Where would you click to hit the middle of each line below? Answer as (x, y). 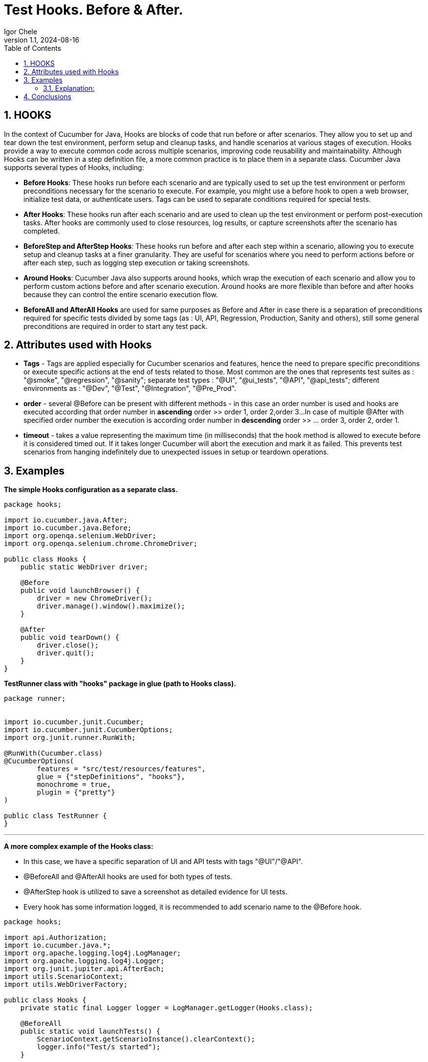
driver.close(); (68, 645)
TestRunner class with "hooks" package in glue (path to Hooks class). (120, 684)
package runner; (35, 699)
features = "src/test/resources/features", (121, 769)
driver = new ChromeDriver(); (95, 598)
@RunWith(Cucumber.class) (53, 753)
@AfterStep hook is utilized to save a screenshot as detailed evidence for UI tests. (155, 892)
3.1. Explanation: (69, 88)
